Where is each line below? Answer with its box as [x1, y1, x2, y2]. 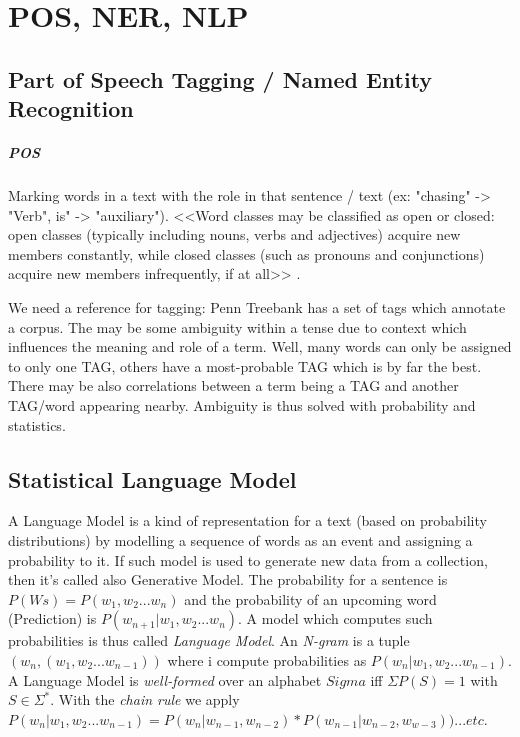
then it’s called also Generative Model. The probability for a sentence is [8, 569, 448, 590]
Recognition [8, 93, 134, 124]
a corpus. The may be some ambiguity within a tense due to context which [8, 316, 467, 337]
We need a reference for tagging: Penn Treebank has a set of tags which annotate [8, 297, 506, 318]
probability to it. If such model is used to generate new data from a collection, [8, 549, 488, 570]
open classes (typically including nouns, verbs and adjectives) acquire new [8, 224, 461, 245]
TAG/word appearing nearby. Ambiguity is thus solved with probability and [8, 395, 476, 416]
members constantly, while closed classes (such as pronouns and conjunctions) [8, 243, 485, 264]
